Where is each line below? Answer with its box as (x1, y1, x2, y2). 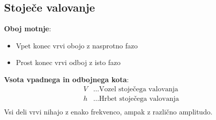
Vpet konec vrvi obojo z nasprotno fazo (16, 40, 138, 50)
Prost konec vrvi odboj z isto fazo (16, 57, 121, 68)
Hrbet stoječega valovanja (99, 95, 179, 102)
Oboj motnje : (4, 23, 51, 34)
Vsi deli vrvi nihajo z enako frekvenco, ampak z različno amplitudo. (4, 106, 212, 116)
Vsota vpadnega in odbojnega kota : (4, 74, 129, 84)
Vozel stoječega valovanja (99, 85, 179, 93)
